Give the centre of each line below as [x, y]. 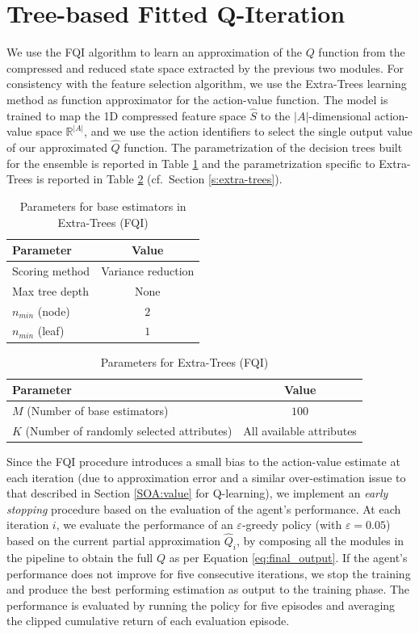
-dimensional [340, 115]
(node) [54, 311]
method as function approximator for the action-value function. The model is [197, 99]
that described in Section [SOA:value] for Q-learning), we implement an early [197, 493]
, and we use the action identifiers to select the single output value [248, 131]
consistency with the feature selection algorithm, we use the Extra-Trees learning [207, 84]
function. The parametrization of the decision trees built [263, 147]
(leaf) [51, 331]
